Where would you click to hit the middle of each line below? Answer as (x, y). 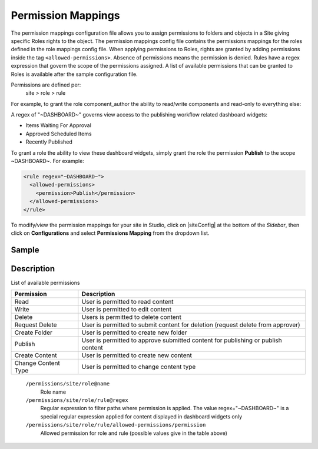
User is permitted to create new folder (134, 332)
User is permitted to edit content (127, 310)
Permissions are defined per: (46, 85)
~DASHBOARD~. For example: (48, 161)
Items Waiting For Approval (58, 125)
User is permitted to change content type (139, 367)
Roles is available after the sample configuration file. (74, 74)
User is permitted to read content (127, 302)
